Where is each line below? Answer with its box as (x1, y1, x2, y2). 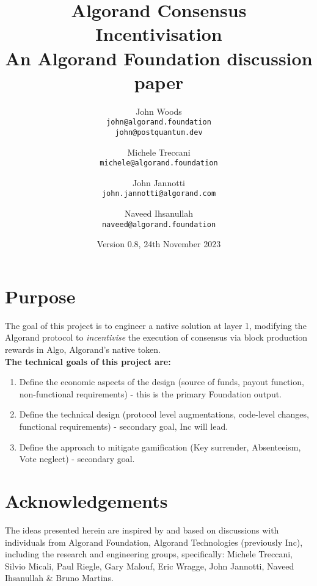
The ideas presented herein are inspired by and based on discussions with (5, 523, 279, 536)
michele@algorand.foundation (100, 159, 218, 168)
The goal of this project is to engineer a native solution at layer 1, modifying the (5, 319, 307, 331)
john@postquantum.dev (115, 128, 203, 137)
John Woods (136, 104, 182, 117)
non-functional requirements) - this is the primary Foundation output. (19, 387, 282, 400)
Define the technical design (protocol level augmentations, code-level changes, (19, 408, 309, 421)
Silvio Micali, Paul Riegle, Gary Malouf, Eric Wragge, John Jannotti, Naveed (5, 559, 294, 572)
